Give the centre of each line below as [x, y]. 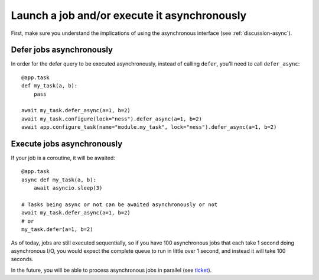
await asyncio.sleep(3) [68, 188]
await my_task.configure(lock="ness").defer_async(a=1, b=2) [112, 119]
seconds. [22, 259]
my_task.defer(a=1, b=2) [57, 229]
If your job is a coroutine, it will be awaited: [63, 158]
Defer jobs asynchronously [62, 50]
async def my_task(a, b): [59, 180]
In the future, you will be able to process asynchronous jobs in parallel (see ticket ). [111, 270]
